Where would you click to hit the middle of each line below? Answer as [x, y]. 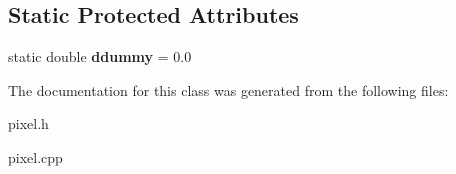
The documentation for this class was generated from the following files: [228, 89]
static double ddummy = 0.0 [100, 56]
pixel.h [28, 123]
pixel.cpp [35, 156]
